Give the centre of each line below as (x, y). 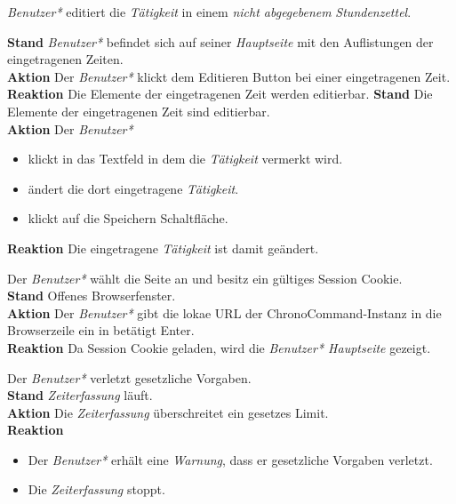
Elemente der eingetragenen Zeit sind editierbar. (139, 111)
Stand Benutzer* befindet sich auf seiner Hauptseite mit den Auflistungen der (220, 41)
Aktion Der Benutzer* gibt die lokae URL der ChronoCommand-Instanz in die (224, 312)
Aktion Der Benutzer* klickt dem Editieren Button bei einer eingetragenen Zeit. (229, 76)
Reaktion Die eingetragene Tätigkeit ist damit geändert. (163, 248)
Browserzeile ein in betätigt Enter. (101, 330)
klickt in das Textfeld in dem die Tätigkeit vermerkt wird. (185, 159)
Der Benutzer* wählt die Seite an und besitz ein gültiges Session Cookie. (205, 278)
